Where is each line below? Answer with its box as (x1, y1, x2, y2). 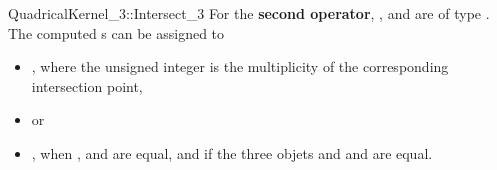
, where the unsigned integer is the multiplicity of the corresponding (31, 56, 449, 77)
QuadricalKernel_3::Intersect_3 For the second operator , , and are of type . (8, 3, 490, 23)
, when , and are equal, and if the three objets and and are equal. (31, 142, 433, 163)
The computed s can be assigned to (8, 22, 225, 43)
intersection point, (31, 75, 143, 96)
